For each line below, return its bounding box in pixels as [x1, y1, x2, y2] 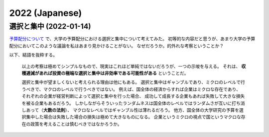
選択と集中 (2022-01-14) [9, 22, 92, 31]
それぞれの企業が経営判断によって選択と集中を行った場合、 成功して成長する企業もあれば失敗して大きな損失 [21, 93, 245, 99]
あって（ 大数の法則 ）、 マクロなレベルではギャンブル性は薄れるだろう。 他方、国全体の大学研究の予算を [25, 107, 240, 113]
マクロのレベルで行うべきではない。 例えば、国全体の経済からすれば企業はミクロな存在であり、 [43, 86, 241, 92]
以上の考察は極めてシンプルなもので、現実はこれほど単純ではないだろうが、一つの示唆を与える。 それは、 [21, 63, 241, 69]
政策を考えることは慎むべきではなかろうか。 [30, 121, 122, 127]
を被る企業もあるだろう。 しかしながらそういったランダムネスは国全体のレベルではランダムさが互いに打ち [21, 100, 241, 106]
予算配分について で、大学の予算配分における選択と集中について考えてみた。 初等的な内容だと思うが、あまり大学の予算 [9, 36, 256, 42]
